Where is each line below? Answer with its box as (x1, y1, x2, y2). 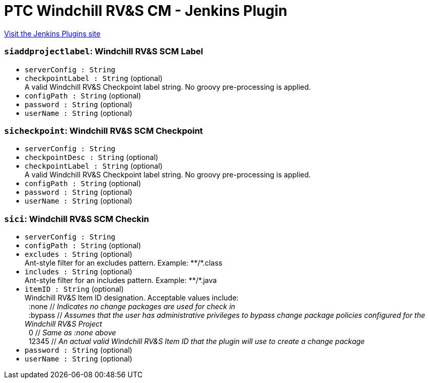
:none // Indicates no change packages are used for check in (28, 302, 235, 311)
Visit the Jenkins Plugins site (4, 29, 100, 38)
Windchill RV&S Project (25, 319, 103, 328)
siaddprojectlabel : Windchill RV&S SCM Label (4, 46, 203, 57)
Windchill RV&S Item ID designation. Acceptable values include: (25, 293, 239, 302)
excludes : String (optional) (25, 250, 133, 258)
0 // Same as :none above (28, 328, 116, 337)
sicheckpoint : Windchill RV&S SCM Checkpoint (4, 125, 203, 136)
